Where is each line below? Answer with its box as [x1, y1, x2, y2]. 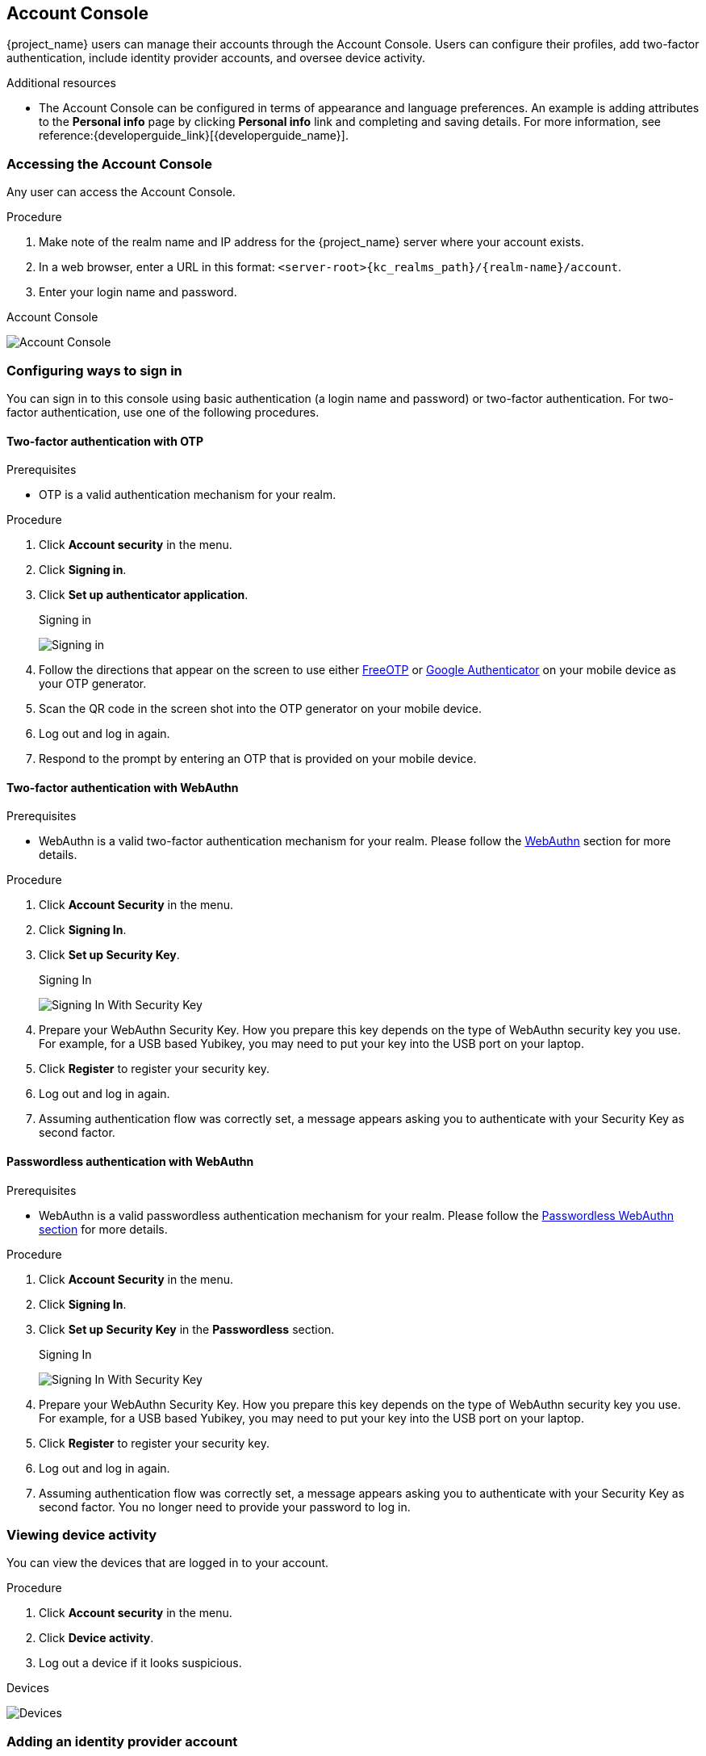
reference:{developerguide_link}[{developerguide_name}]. [39, 128, 349, 143]
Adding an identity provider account [6, 1733, 238, 1750]
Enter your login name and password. [39, 285, 237, 300]
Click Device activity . [39, 1631, 154, 1645]
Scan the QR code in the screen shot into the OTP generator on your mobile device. [39, 702, 483, 716]
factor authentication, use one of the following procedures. [6, 404, 320, 419]
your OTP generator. [39, 677, 147, 691]
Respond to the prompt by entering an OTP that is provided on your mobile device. [39, 752, 477, 766]
